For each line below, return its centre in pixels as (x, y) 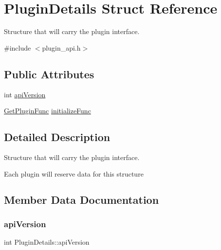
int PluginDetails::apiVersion (47, 242)
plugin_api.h (61, 47)
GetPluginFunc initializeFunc (47, 111)
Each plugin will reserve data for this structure (74, 173)
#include (18, 47)
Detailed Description (57, 137)
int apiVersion (25, 94)
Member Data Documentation (82, 200)
